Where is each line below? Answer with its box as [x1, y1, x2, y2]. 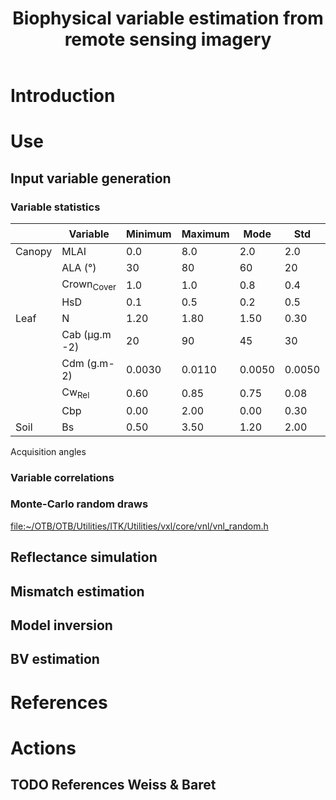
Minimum [126, 227, 172, 241]
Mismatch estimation [10, 583, 145, 600]
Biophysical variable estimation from [12, 7, 324, 30]
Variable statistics [10, 200, 101, 214]
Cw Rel [61, 385, 90, 401]
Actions [10, 737, 77, 759]
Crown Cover [61, 277, 117, 293]
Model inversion [10, 617, 113, 634]
